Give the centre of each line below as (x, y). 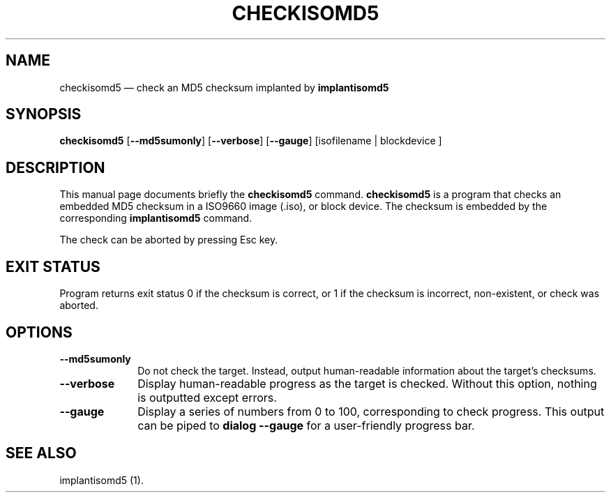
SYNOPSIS (44, 114)
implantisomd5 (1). (101, 480)
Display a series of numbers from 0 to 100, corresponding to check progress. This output (371, 411)
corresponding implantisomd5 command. (156, 218)
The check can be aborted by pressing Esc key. (169, 240)
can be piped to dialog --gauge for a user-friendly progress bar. (306, 425)
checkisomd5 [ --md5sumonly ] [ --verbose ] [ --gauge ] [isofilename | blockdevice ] (251, 141)
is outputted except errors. (207, 397)
